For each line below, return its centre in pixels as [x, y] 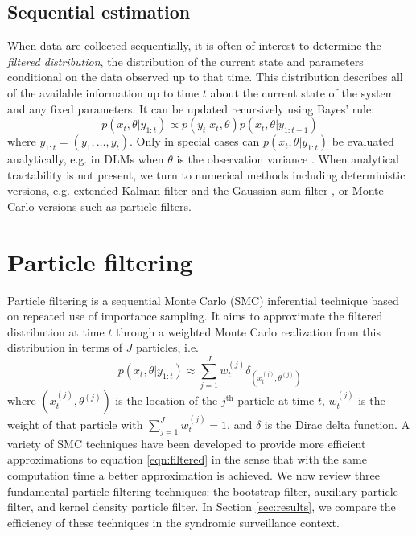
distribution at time [56, 331]
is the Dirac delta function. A [337, 424]
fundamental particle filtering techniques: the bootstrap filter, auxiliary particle [203, 491]
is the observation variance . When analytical [288, 159]
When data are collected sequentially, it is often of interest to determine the [194, 45]
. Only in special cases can [195, 141]
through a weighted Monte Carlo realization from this [248, 331]
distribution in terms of [65, 347]
